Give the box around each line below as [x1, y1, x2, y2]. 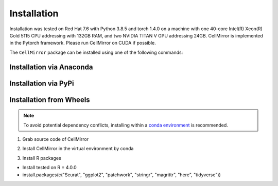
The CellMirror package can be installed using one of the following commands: [9, 49, 183, 55]
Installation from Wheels [9, 95, 90, 104]
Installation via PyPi [9, 79, 74, 88]
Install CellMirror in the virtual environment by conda [22, 146, 134, 152]
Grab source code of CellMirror [22, 136, 89, 142]
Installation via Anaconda [9, 63, 93, 71]
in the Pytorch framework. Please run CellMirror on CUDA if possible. [9, 40, 157, 46]
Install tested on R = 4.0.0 [22, 164, 77, 171]
